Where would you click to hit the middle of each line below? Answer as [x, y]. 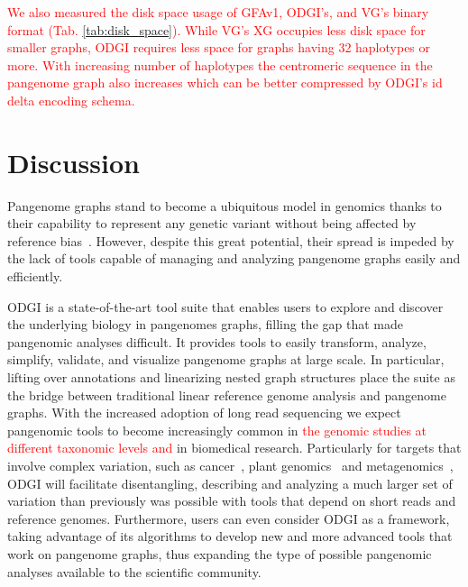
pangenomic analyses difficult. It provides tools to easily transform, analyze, [217, 341]
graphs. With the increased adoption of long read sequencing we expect [204, 413]
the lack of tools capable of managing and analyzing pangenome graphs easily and [234, 258]
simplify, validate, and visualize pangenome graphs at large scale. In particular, [226, 359]
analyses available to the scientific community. [134, 571]
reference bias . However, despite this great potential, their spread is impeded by [231, 240]
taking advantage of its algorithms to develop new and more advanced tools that [230, 536]
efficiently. [35, 276]
